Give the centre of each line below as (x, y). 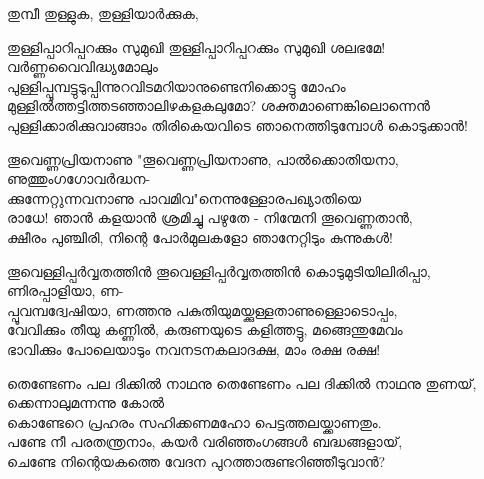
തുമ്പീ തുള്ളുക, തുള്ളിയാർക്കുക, (103, 13)
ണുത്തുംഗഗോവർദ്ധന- (79, 178)
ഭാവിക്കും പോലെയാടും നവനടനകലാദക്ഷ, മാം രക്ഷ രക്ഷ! (194, 348)
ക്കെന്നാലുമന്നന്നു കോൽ (86, 402)
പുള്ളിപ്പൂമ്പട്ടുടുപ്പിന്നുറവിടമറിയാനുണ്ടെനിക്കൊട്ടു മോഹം (176, 85)
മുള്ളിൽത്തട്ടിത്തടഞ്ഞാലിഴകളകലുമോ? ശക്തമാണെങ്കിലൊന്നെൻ (218, 105)
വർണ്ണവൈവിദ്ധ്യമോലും (82, 66)
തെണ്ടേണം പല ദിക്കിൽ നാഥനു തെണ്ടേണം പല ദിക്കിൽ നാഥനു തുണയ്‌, (242, 382)
